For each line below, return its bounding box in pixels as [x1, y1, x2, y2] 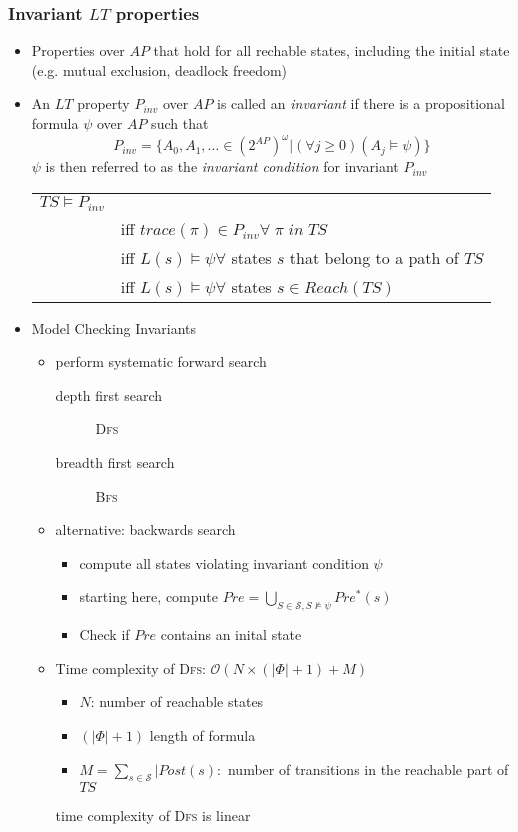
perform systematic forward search [55, 351, 267, 372]
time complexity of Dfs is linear [55, 805, 251, 826]
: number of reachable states [90, 691, 264, 712]
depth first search [55, 384, 162, 405]
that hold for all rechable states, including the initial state [153, 40, 510, 61]
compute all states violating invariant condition [79, 552, 369, 573]
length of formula [149, 724, 256, 745]
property [77, 93, 130, 114]
